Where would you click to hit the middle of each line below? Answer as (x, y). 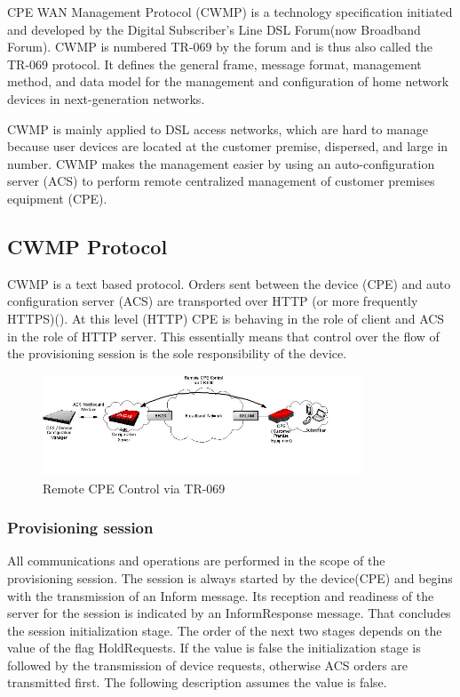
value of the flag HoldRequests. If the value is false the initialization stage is (214, 648)
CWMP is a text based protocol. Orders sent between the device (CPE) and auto (229, 283)
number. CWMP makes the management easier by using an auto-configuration (221, 163)
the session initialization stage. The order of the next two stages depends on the (225, 630)
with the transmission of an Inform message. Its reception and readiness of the (221, 595)
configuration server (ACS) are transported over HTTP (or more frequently (213, 301)
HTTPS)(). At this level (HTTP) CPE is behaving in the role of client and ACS (226, 318)
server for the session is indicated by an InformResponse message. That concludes (229, 613)
